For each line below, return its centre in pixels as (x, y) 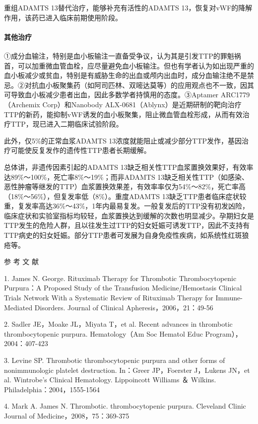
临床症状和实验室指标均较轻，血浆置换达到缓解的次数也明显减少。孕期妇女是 (129, 215)
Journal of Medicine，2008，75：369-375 (67, 415)
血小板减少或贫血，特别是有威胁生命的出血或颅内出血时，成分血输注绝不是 (126, 75)
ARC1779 (235, 95)
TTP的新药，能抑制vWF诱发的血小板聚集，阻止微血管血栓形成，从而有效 (123, 114)
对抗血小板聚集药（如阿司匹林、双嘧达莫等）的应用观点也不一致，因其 (139, 85)
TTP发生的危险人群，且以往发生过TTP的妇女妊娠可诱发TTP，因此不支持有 (127, 225)
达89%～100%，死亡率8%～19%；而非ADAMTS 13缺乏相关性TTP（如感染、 (127, 177)
